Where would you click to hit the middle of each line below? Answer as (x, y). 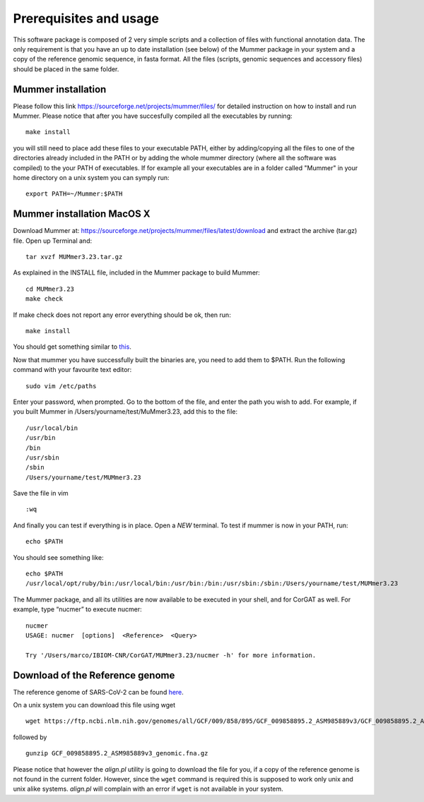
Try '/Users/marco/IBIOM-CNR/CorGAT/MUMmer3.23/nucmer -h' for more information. (171, 655)
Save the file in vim (41, 493)
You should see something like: (58, 557)
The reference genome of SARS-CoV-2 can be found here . (98, 692)
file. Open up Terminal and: (52, 241)
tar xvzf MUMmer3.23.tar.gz (74, 257)
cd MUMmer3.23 (50, 289)
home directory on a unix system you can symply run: (91, 177)
